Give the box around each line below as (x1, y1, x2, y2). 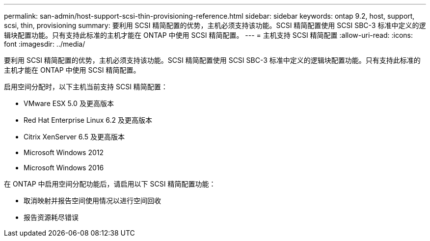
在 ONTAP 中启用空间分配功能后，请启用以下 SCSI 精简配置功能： (4, 180, 216, 188)
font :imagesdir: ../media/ (4, 40, 85, 48)
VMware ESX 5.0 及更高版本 (24, 99, 114, 107)
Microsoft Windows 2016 (24, 163, 104, 172)
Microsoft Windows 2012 (24, 148, 104, 157)
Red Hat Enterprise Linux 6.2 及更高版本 (24, 116, 153, 124)
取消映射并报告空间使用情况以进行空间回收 (24, 196, 161, 205)
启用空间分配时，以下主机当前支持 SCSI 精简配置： (4, 82, 168, 91)
